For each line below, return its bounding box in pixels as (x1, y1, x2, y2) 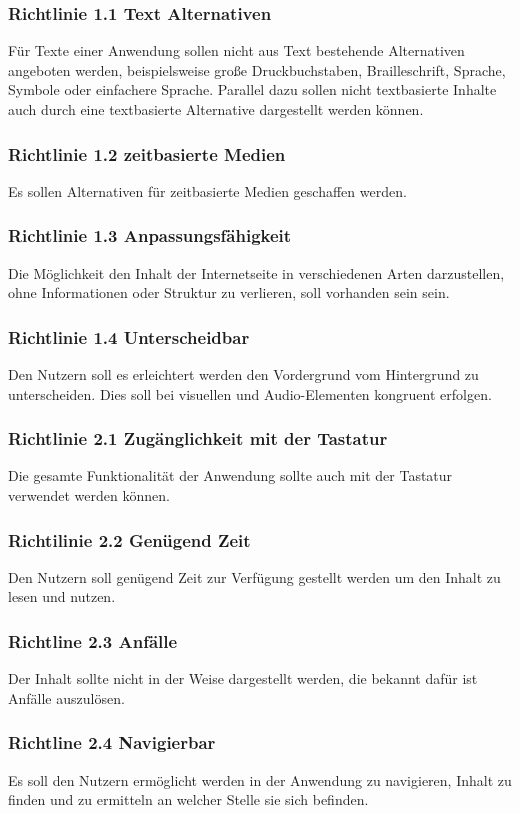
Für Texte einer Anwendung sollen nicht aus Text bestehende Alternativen (8, 40, 465, 61)
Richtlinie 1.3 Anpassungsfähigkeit (8, 223, 292, 248)
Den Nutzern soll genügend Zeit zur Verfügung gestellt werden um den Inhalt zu (8, 566, 501, 587)
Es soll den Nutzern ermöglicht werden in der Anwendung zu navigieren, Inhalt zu (8, 769, 512, 790)
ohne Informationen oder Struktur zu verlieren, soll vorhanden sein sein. (8, 282, 450, 303)
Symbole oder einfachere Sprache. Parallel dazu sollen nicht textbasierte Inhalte (8, 79, 497, 100)
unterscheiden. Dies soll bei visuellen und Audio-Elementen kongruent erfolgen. (8, 383, 492, 404)
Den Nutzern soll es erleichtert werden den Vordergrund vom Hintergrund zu (8, 364, 479, 385)
